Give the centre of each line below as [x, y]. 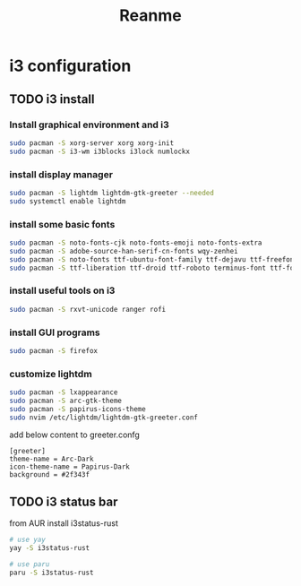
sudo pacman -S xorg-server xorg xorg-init [92, 143]
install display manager [61, 174]
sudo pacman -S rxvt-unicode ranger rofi [88, 309]
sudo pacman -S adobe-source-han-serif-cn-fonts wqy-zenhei [124, 251]
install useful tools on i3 [62, 290]
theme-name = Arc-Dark [52, 459]
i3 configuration [70, 66]
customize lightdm [51, 374]
